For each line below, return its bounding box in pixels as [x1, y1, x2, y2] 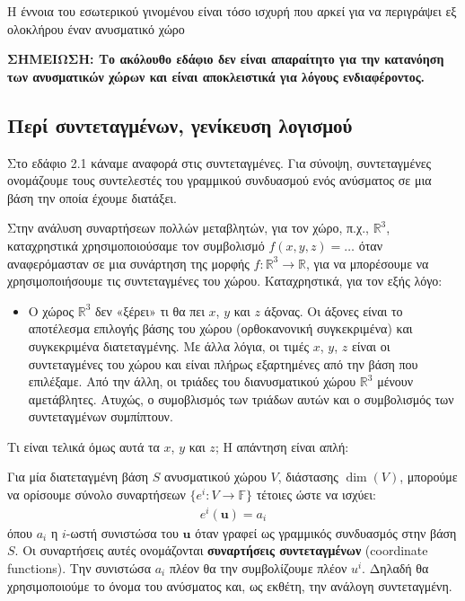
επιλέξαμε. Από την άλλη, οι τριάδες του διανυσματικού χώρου [28, 372, 356, 391]
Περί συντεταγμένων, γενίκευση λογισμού [7, 110, 353, 138]
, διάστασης [277, 467, 338, 486]
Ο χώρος [28, 301, 75, 320]
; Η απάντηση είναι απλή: [215, 437, 349, 455]
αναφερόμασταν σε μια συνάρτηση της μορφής [7, 253, 250, 272]
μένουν [377, 372, 414, 391]
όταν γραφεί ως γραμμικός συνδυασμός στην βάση [195, 523, 457, 542]
